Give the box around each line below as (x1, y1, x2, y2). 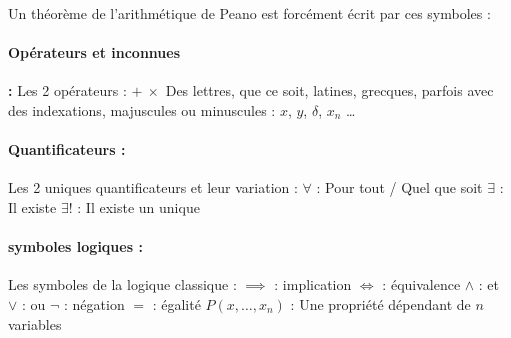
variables (8, 313, 62, 334)
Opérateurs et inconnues (8, 42, 181, 63)
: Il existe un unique (77, 196, 200, 217)
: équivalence (382, 274, 461, 295)
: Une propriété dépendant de (290, 293, 471, 314)
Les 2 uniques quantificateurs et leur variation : (8, 177, 298, 198)
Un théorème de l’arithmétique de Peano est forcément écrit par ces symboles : (8, 3, 491, 23)
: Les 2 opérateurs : (8, 80, 127, 101)
